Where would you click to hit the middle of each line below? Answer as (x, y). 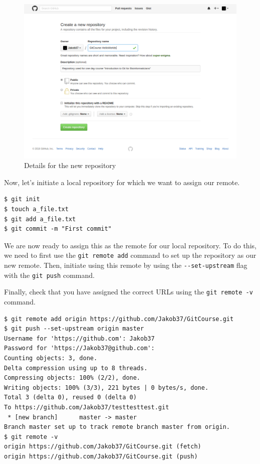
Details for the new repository (70, 165)
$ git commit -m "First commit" (58, 229)
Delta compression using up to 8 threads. (76, 368)
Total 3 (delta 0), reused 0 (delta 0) (70, 398)
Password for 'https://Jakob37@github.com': (79, 348)
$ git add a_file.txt (40, 219)
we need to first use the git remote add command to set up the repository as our (130, 255)
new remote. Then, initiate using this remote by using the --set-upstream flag (126, 265)
